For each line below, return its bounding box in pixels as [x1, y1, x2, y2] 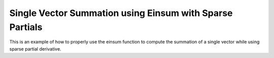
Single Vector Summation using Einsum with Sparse [9, 7, 233, 18]
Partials [9, 21, 43, 32]
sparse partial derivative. [9, 45, 61, 52]
